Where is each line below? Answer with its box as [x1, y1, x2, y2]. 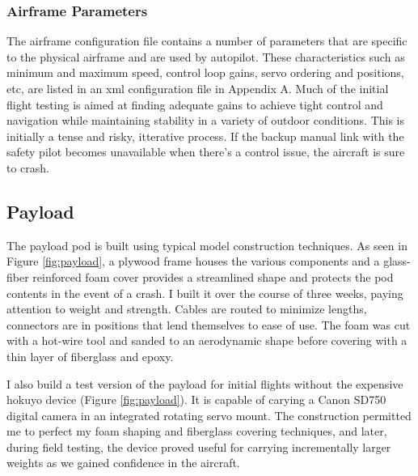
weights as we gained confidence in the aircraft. [6, 454, 240, 471]
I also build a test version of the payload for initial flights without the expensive [6, 375, 403, 392]
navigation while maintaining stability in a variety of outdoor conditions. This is [6, 112, 404, 129]
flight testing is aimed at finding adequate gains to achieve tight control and [6, 96, 383, 113]
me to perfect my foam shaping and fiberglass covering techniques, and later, [6, 423, 387, 440]
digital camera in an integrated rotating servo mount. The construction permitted [6, 406, 412, 423]
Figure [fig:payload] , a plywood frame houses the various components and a [6, 253, 380, 270]
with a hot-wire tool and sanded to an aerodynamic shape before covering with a [6, 332, 407, 349]
